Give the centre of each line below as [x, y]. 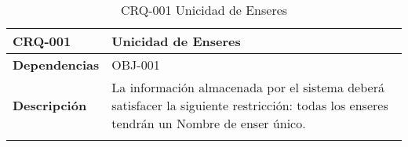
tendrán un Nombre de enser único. [209, 123]
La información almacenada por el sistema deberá [248, 87]
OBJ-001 [136, 65]
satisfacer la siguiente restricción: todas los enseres [250, 105]
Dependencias [56, 65]
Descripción [50, 105]
